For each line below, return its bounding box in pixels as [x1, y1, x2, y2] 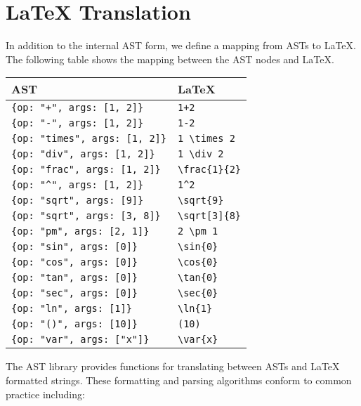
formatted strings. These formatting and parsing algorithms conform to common [6, 372, 352, 387]
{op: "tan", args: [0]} [11, 272, 138, 284]
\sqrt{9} [177, 195, 224, 207]
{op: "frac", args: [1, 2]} [11, 164, 161, 176]
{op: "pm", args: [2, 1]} [11, 225, 150, 237]
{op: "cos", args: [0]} [11, 256, 138, 268]
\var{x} [177, 334, 218, 346]
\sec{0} [177, 287, 218, 299]
